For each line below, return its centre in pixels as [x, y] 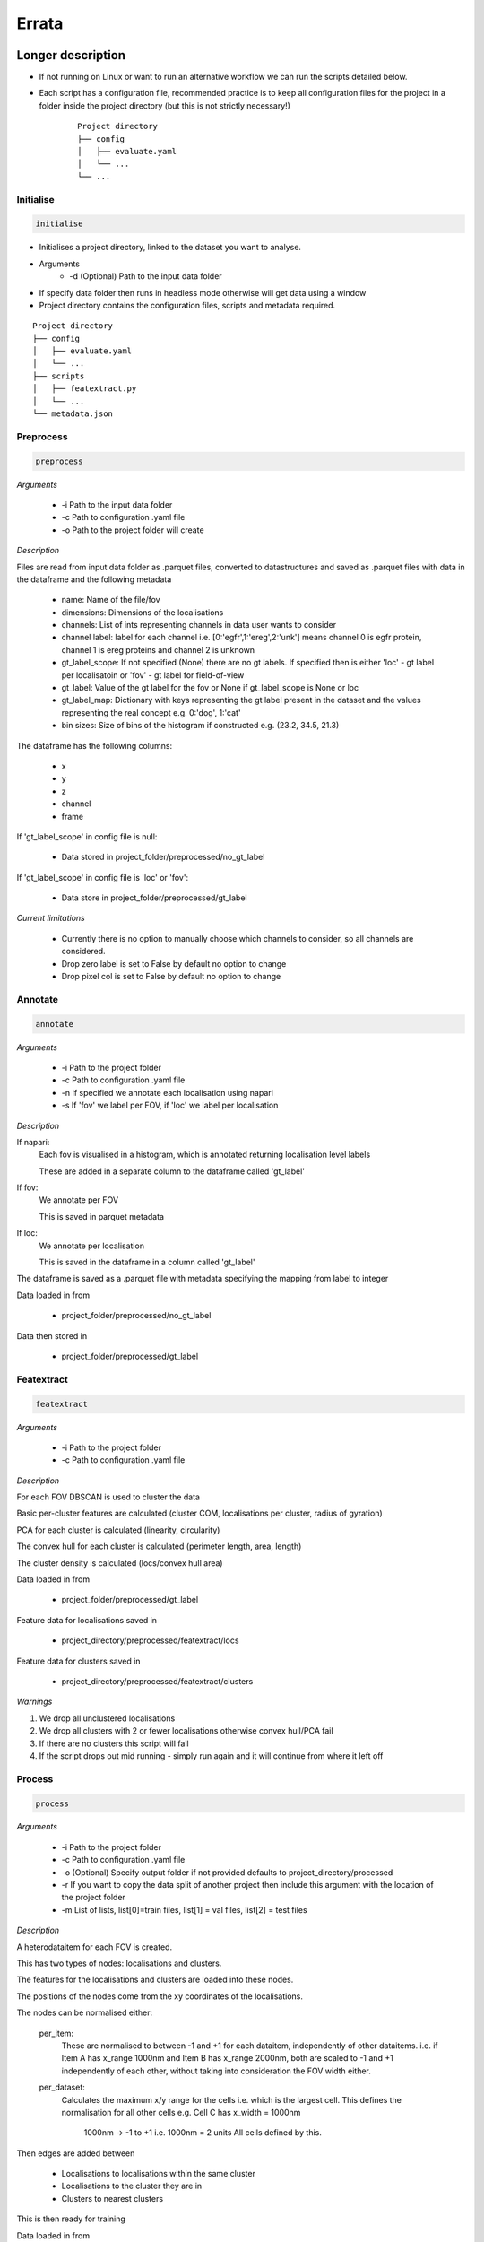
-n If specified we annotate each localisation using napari [167, 1092]
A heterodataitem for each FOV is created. [95, 1947]
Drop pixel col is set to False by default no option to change [171, 977]
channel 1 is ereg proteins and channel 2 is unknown [158, 649]
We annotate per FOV [79, 1200]
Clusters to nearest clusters [112, 2198]
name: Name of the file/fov [111, 600]
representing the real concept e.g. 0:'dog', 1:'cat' [151, 712]
